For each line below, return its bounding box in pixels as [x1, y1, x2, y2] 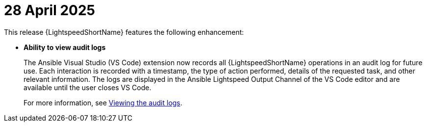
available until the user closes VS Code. [24, 83, 151, 92]
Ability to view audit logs [24, 43, 106, 51]
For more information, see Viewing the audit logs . [24, 98, 182, 107]
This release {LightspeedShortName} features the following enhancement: [4, 27, 244, 36]
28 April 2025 [4, 2, 95, 19]
